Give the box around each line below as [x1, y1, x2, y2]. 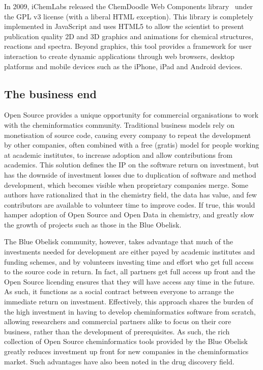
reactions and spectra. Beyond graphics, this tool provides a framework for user [4, 41, 252, 51]
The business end [4, 86, 97, 101]
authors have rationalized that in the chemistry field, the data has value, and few [4, 189, 257, 200]
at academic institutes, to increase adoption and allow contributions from [4, 149, 232, 160]
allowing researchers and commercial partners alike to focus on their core [4, 316, 231, 327]
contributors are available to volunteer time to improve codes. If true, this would [4, 199, 255, 210]
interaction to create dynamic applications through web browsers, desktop [4, 50, 235, 61]
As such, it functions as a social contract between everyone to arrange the [4, 286, 234, 297]
